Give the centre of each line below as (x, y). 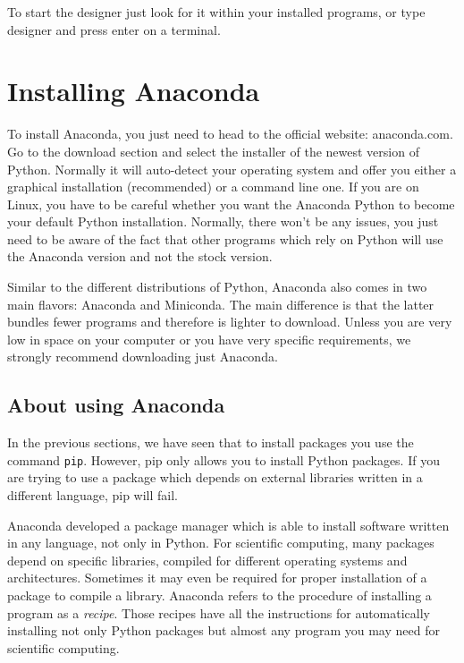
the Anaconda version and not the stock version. (140, 256)
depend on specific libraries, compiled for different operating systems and (207, 560)
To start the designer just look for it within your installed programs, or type (216, 12)
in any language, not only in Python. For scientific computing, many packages (221, 543)
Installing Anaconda (134, 91)
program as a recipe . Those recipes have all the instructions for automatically (219, 612)
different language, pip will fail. (93, 495)
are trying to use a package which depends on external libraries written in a (215, 477)
